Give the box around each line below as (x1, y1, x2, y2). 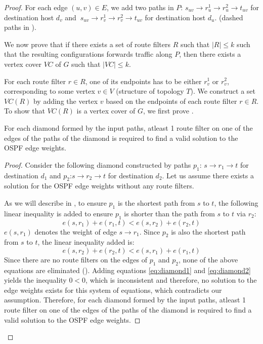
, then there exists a (179, 49, 241, 59)
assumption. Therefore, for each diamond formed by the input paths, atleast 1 (4, 294, 246, 305)
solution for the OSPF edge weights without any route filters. (4, 180, 194, 191)
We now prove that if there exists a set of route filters (4, 39, 171, 49)
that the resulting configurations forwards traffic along (4, 49, 172, 59)
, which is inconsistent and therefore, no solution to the (85, 275, 257, 285)
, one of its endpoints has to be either (85, 75, 202, 86)
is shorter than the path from (124, 208, 215, 218)
